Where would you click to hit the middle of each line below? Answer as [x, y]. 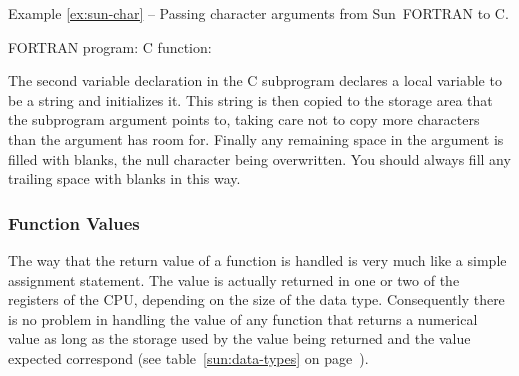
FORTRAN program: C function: [110, 46]
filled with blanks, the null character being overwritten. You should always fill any [259, 158]
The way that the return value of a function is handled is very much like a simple [257, 259]
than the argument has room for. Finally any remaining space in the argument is [256, 138]
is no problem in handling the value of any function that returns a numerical [243, 318]
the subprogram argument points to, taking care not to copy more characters [244, 119]
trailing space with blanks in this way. [124, 178]
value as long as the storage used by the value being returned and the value [239, 338]
